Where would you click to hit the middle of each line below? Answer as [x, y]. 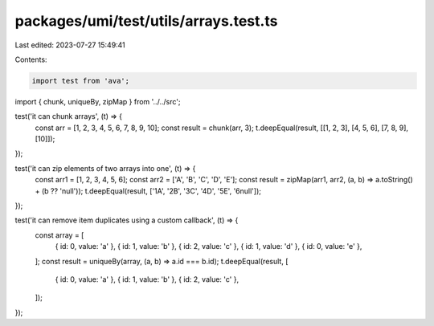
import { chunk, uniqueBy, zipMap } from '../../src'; [98, 101]
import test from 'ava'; [81, 81]
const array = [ [59, 235]
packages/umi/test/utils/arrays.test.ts [146, 21]
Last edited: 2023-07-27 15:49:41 [70, 45]
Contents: [31, 59]
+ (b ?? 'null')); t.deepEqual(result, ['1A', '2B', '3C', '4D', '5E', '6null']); [148, 191]
